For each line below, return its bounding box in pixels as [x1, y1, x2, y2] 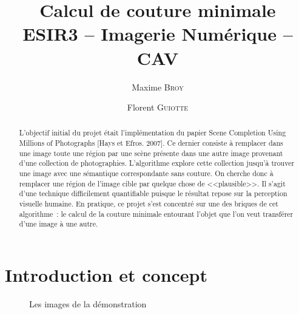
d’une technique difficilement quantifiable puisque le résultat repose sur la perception [19, 188, 287, 199]
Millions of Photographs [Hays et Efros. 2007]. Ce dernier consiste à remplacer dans [19, 138, 283, 148]
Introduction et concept [5, 262, 208, 287]
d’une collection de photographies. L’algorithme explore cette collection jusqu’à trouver [19, 158, 295, 168]
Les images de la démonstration [29, 297, 147, 310]
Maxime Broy [132, 80, 184, 93]
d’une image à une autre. [19, 219, 98, 229]
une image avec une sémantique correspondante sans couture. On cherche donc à [19, 168, 274, 179]
